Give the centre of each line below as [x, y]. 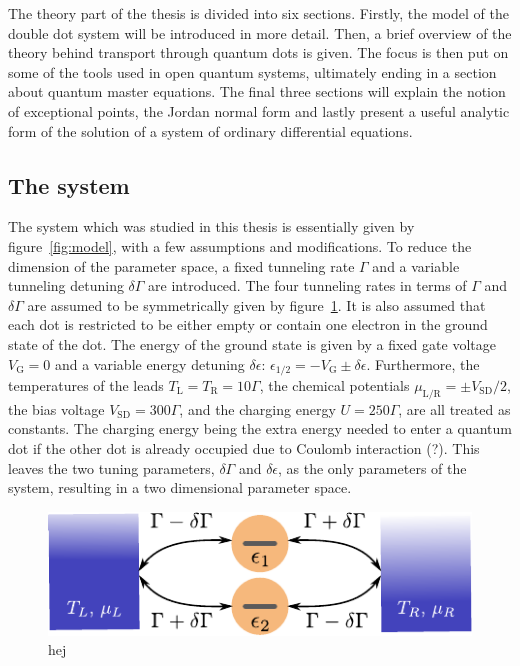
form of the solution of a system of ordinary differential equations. [210, 130]
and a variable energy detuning [149, 363]
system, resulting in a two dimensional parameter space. [180, 487]
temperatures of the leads [86, 384]
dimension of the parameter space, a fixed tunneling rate [181, 265]
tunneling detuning [66, 285]
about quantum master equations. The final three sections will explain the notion [257, 91]
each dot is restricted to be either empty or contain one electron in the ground [248, 324]
